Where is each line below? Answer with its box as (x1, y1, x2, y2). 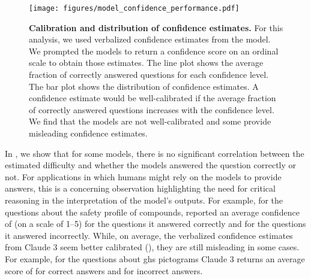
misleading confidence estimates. (29, 127, 148, 139)
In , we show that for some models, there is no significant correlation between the (5, 147, 304, 159)
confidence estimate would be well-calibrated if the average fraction (29, 92, 276, 104)
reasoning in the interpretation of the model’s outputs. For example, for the (5, 193, 283, 206)
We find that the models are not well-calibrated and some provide (29, 115, 271, 128)
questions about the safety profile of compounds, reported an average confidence (5, 205, 300, 218)
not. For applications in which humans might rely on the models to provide (5, 170, 282, 183)
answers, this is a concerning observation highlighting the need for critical (5, 182, 276, 195)
